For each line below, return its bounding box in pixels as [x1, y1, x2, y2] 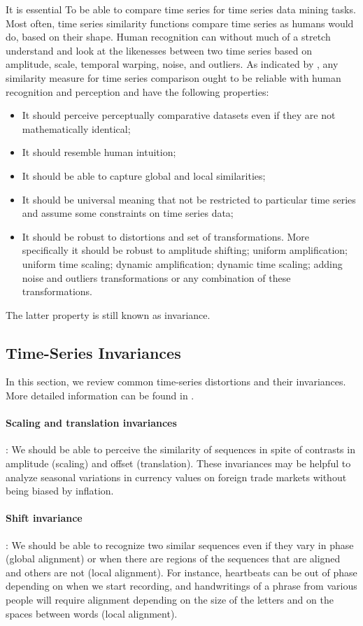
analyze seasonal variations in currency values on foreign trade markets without [6, 469, 347, 484]
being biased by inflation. [6, 483, 114, 498]
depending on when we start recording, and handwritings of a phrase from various [6, 578, 357, 593]
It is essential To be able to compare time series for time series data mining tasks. [6, 2, 356, 16]
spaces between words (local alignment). [6, 606, 178, 620]
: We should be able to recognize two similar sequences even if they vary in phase [6, 537, 354, 552]
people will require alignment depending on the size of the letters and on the [6, 592, 334, 607]
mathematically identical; [22, 121, 131, 136]
